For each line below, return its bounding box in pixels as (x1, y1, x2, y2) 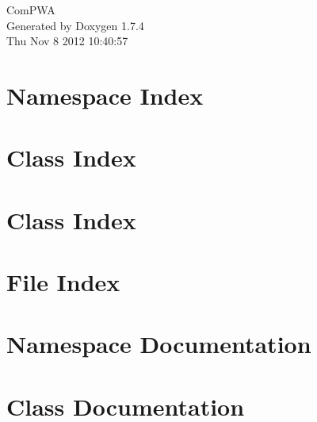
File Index (6, 266, 120, 298)
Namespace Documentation (6, 328, 311, 360)
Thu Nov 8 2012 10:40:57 (6, 33, 128, 49)
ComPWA (6, 2, 55, 17)
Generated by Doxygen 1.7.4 (6, 17, 144, 33)
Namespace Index (6, 79, 204, 111)
